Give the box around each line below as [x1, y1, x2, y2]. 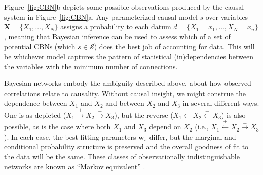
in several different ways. [182, 98, 259, 108]
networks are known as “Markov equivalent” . [4, 161, 145, 171]
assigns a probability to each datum [60, 21, 171, 32]
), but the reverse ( [114, 109, 173, 120]
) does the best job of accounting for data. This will [94, 41, 255, 52]
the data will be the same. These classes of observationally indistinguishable [4, 151, 240, 161]
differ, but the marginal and [149, 131, 236, 142]
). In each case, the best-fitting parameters [4, 131, 136, 142]
